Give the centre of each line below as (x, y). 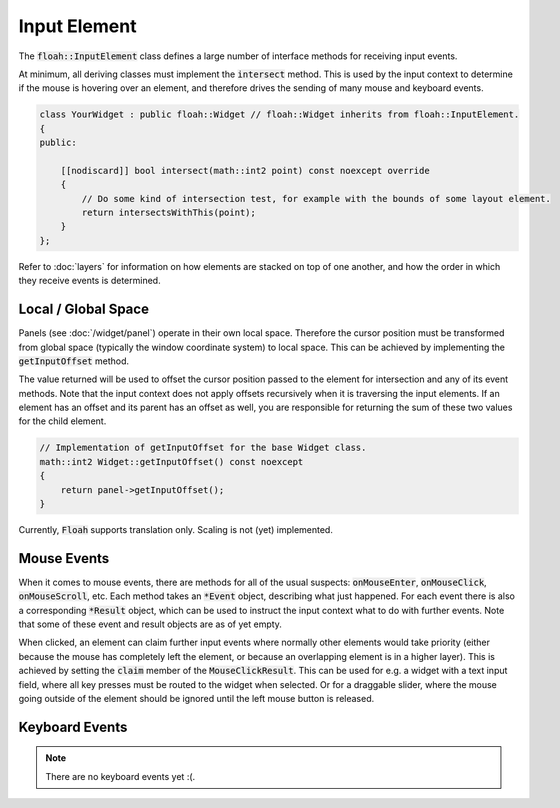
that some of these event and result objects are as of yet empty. (150, 624)
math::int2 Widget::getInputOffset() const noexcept (171, 461)
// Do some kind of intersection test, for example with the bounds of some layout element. (316, 198)
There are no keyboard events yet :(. (120, 776)
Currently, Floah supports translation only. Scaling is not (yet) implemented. (176, 529)
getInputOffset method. (74, 361)
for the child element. (62, 421)
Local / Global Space (84, 309)
